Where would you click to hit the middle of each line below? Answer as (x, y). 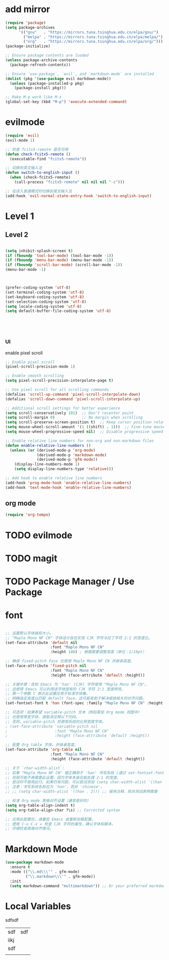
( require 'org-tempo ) (28, 515)
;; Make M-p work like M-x (33, 97)
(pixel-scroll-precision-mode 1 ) (40, 367)
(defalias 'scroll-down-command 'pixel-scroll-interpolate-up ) (73, 399)
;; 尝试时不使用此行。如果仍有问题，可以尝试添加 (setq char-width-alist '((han (83, 782)
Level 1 (20, 216)
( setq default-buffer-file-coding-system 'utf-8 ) (58, 311)
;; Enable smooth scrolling (35, 376)
